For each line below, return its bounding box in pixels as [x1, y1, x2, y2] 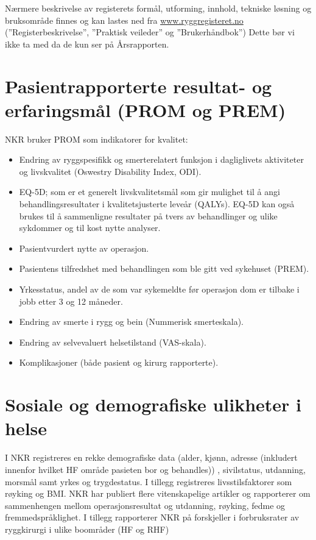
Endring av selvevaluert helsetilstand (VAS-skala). [19, 335, 206, 348]
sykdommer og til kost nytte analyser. [19, 221, 161, 234]
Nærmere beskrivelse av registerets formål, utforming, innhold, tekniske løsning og [5, 2, 312, 14]
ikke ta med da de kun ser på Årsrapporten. [5, 37, 169, 50]
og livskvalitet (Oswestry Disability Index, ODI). [19, 165, 202, 177]
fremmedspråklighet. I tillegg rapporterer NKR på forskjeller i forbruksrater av [5, 511, 300, 524]
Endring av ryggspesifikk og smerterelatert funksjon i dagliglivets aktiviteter [19, 153, 304, 166]
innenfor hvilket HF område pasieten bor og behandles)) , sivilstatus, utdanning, [5, 463, 306, 475]
